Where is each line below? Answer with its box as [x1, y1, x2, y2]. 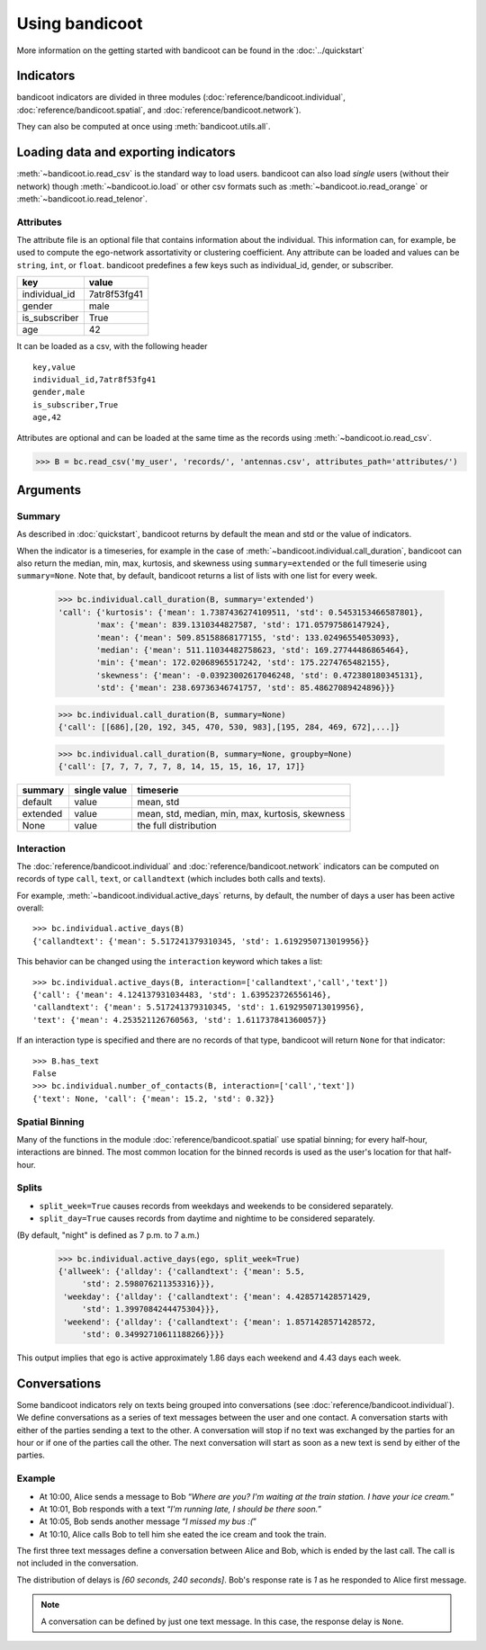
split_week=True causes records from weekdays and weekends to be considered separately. [39, 1200, 394, 1211]
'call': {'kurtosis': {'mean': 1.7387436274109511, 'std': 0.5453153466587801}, [58, 607, 424, 617]
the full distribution [137, 820, 218, 832]
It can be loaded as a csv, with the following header [16, 341, 208, 352]
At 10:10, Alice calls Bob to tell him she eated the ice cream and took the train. [39, 1529, 328, 1539]
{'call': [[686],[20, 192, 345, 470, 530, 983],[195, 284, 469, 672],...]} [58, 722, 400, 732]
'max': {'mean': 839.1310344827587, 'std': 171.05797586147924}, [95, 620, 391, 630]
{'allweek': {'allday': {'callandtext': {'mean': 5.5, [58, 1266, 305, 1277]
